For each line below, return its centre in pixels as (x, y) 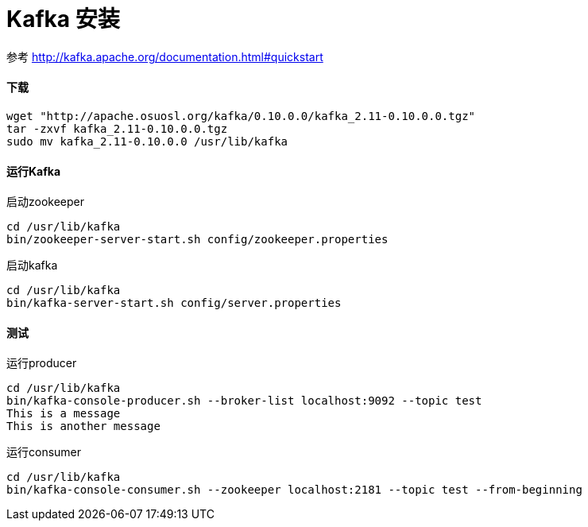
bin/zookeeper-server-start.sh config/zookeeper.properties (197, 240)
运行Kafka (34, 171)
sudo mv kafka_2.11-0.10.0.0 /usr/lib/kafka (147, 141)
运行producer (42, 363)
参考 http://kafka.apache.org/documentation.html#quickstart (165, 56)
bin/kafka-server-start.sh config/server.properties (174, 303)
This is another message (83, 426)
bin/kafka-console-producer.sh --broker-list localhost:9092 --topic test (244, 401)
